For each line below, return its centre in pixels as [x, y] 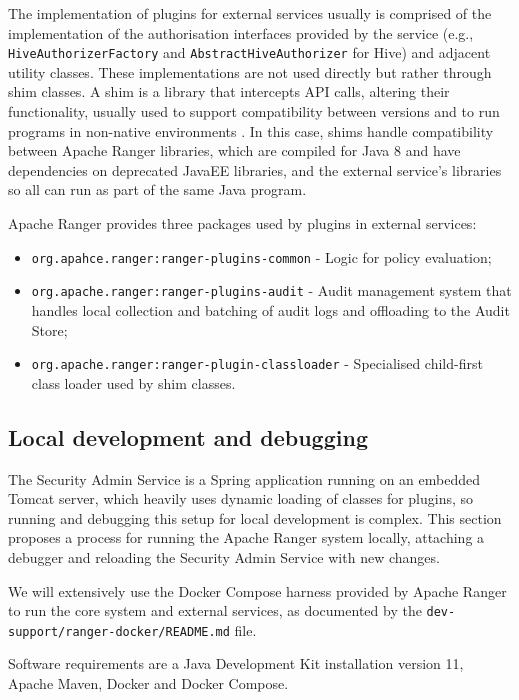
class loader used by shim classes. [133, 382]
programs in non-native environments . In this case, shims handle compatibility [251, 130]
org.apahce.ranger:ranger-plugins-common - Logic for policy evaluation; [261, 256]
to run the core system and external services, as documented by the [215, 610]
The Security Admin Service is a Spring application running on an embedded [244, 478]
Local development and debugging [188, 436]
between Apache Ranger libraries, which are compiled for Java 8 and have [234, 150]
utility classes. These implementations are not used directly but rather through [250, 71]
